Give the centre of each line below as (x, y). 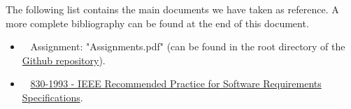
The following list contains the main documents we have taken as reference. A (172, 9)
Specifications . (52, 97)
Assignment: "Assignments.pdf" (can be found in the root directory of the (188, 46)
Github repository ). (64, 60)
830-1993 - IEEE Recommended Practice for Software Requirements (176, 83)
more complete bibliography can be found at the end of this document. (157, 23)
